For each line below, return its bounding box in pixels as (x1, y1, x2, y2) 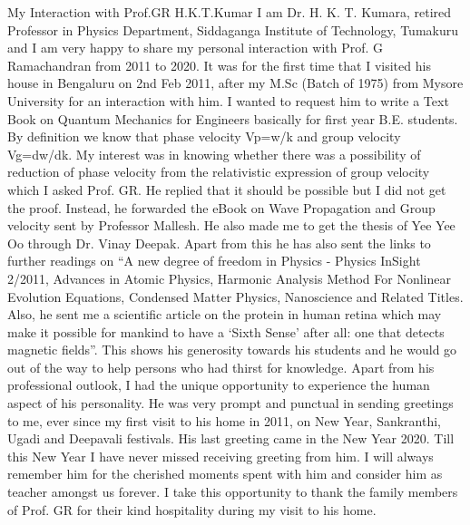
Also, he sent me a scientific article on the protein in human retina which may (7, 305, 442, 324)
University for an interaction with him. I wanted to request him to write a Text (7, 91, 449, 110)
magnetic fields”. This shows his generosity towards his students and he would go (7, 340, 457, 359)
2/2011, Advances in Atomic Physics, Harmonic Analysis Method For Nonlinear (7, 268, 451, 287)
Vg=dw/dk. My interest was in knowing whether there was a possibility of (7, 144, 421, 163)
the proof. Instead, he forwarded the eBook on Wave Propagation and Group (7, 198, 436, 217)
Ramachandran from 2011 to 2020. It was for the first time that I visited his (7, 55, 431, 74)
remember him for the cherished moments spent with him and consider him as (7, 464, 443, 483)
